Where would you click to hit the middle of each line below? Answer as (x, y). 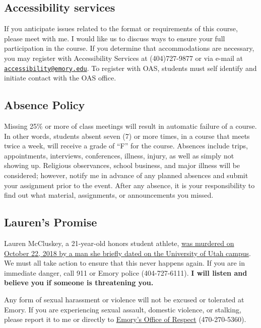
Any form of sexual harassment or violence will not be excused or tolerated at (124, 299)
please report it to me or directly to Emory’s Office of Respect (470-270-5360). (125, 319)
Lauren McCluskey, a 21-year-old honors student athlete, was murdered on (119, 243)
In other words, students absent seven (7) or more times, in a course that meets (127, 136)
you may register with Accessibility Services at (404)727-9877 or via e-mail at (124, 58)
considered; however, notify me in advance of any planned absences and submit (126, 175)
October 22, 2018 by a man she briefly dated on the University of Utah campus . (127, 253)
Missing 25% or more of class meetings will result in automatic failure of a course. (130, 126)
